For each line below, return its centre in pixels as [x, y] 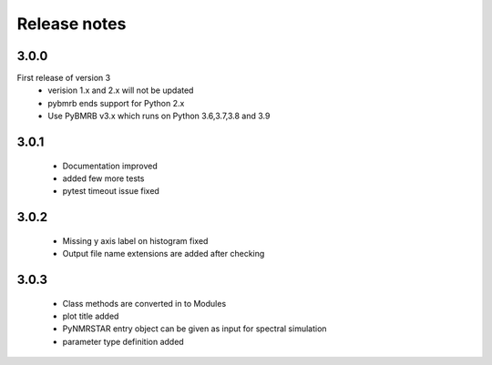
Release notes [72, 24]
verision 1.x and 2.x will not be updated [121, 90]
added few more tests [103, 178]
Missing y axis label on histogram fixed [135, 240]
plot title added [91, 316]
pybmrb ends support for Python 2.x [116, 103]
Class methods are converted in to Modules [144, 303]
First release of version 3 [64, 78]
